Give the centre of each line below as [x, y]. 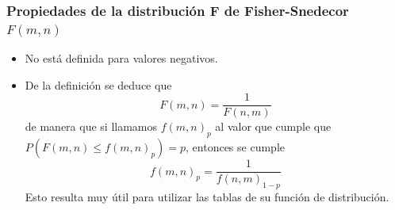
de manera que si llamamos [91, 126]
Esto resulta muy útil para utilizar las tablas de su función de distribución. [207, 197]
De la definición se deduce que [98, 84]
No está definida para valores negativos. [121, 58]
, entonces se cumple [235, 147]
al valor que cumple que [273, 126]
